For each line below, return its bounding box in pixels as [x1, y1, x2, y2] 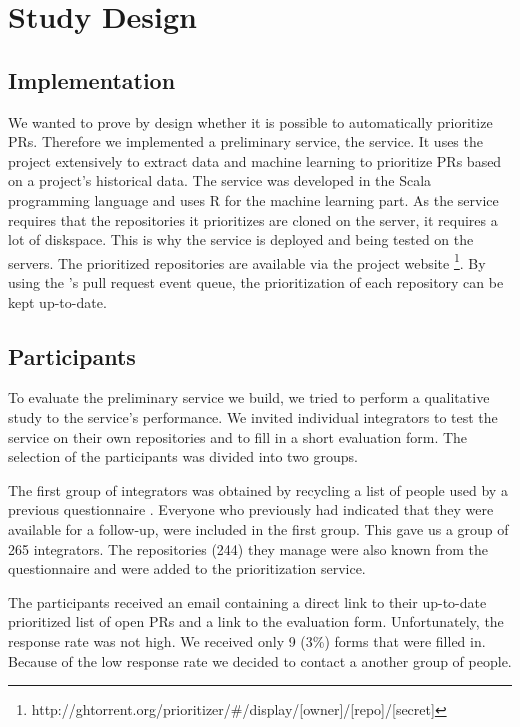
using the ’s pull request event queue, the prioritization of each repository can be [8, 271, 504, 292]
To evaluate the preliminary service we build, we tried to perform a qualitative [8, 387, 490, 408]
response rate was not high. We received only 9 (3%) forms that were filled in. [8, 630, 486, 651]
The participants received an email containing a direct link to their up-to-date [8, 591, 487, 612]
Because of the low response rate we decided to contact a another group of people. [8, 650, 512, 671]
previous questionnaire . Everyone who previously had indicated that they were [8, 499, 494, 520]
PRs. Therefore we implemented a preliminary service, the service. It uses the [8, 131, 483, 152]
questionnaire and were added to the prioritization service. [8, 558, 366, 579]
